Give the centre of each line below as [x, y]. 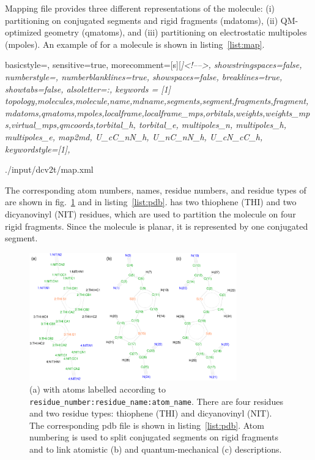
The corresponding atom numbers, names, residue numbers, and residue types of [156, 190]
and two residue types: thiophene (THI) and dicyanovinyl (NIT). [151, 413]
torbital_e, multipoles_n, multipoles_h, [212, 125]
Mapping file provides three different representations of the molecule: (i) [140, 8]
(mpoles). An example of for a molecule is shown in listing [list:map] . [135, 44]
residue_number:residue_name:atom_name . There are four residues [156, 401]
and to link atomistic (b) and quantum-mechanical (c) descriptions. [156, 449]
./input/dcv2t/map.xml [49, 169]
